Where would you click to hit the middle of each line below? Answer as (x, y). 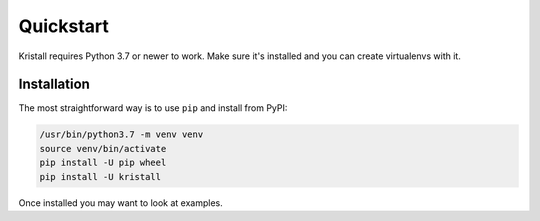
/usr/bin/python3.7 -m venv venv (121, 134)
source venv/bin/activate (103, 148)
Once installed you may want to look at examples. (121, 202)
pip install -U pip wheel (103, 163)
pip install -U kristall (100, 176)
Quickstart (64, 26)
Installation (54, 84)
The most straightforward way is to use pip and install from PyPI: (153, 108)
